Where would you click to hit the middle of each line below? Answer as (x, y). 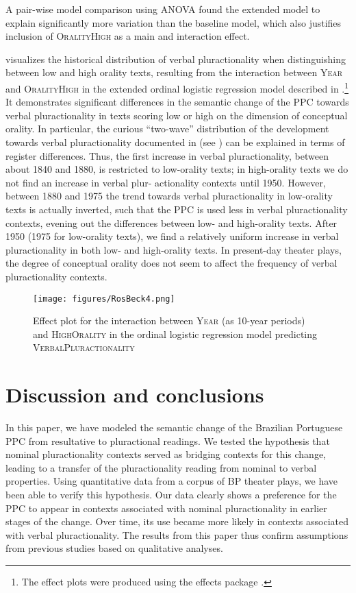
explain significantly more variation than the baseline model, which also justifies (174, 22)
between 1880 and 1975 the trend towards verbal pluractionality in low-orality (169, 196)
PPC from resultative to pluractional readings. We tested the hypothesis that (168, 440)
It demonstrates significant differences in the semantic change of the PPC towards (177, 102)
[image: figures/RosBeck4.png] (104, 299)
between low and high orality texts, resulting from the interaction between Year (174, 72)
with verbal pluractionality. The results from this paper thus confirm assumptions (177, 534)
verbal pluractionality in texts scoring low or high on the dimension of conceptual (177, 115)
